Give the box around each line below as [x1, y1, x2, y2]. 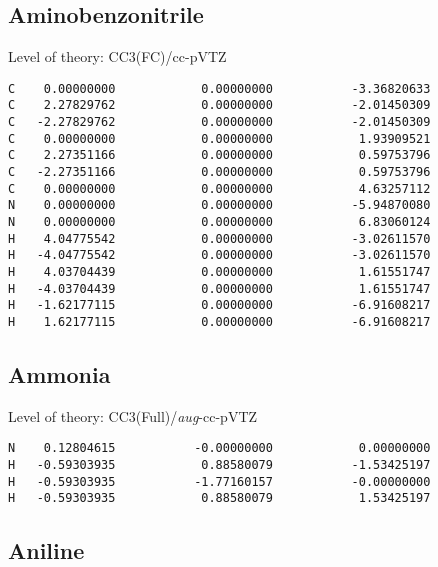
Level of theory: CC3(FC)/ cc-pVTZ [8, 46, 227, 67]
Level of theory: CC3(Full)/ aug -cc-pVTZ [8, 405, 258, 426]
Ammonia [8, 359, 111, 390]
